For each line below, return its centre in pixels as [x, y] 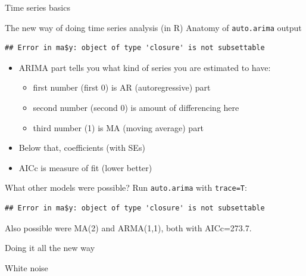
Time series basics [38, 7]
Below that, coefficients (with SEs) [82, 148]
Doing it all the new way [50, 248]
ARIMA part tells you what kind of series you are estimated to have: [145, 67]
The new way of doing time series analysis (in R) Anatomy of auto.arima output [153, 27]
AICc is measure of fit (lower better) [85, 167]
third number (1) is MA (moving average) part [118, 127]
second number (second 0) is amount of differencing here [136, 108]
